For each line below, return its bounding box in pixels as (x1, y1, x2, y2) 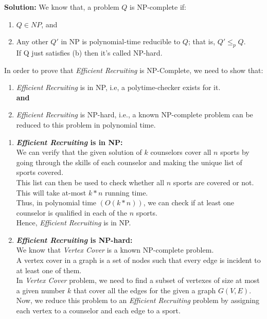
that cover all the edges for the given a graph (73, 285, 216, 295)
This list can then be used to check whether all (16, 176, 165, 187)
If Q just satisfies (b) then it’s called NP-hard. (16, 47, 163, 58)
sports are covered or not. (173, 176, 254, 187)
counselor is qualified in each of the (16, 207, 128, 218)
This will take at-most (16, 187, 86, 198)
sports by (220, 147, 250, 157)
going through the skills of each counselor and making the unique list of (16, 156, 242, 167)
